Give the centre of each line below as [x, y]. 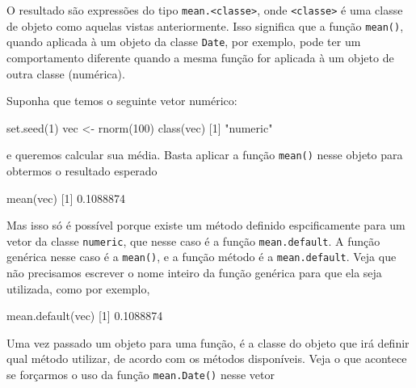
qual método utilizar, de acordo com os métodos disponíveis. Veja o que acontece [207, 358]
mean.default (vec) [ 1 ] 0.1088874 [85, 316]
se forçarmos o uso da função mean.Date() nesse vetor [141, 375]
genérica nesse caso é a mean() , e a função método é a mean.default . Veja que [202, 257]
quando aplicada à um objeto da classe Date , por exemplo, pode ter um [184, 42]
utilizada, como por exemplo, [78, 288]
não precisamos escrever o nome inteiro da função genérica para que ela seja [194, 273]
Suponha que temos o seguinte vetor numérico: [122, 101]
